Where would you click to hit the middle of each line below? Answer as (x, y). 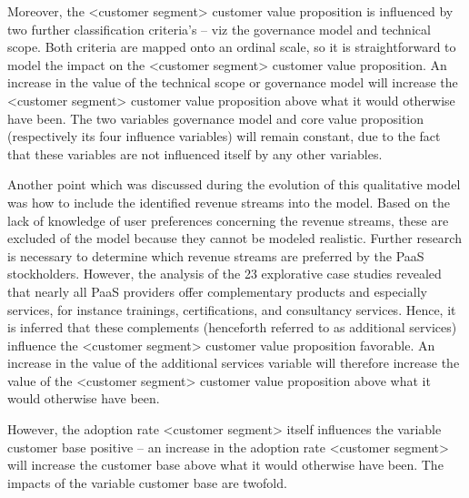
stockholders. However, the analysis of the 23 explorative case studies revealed (225, 274)
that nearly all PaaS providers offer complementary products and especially (217, 291)
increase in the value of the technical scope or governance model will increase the (233, 82)
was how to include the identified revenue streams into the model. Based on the (229, 202)
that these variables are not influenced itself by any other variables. (195, 153)
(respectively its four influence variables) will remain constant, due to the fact (224, 136)
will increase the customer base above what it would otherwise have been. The (225, 465)
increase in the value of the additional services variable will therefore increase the (234, 363)
